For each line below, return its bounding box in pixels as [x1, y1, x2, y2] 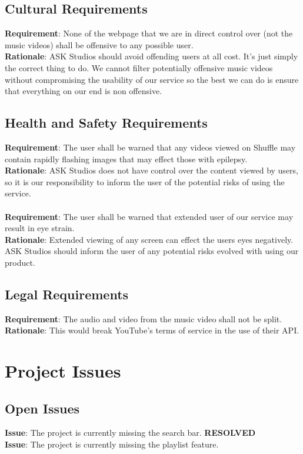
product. [5, 256, 35, 268]
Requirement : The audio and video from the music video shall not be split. [5, 312, 282, 325]
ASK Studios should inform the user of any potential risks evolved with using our [5, 245, 299, 257]
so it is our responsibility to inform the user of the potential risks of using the [5, 175, 285, 188]
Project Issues [5, 359, 121, 383]
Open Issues [5, 399, 80, 417]
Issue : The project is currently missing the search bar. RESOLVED [5, 426, 256, 439]
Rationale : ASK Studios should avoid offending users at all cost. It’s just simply [5, 50, 298, 62]
